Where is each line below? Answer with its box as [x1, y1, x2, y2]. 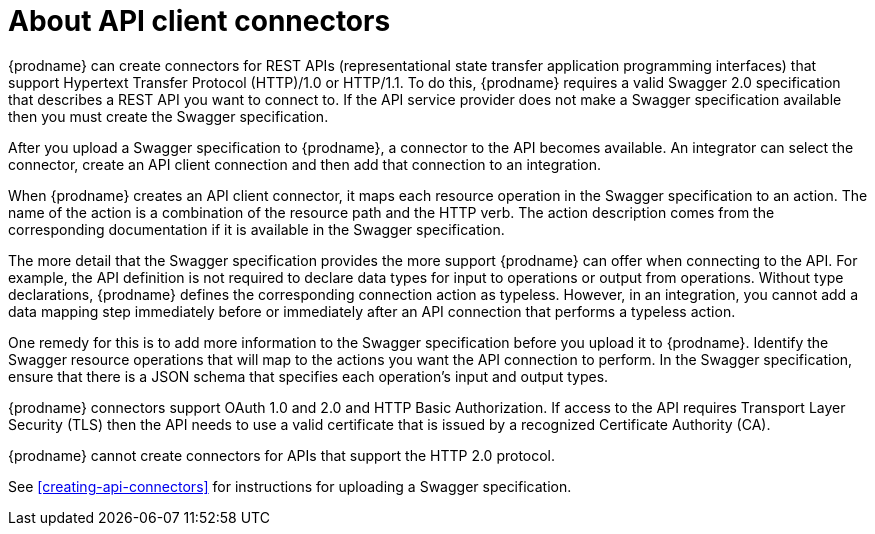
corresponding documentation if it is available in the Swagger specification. [8, 220, 505, 238]
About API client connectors [8, 4, 391, 38]
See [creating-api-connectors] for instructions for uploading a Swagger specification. [8, 477, 572, 495]
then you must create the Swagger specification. [8, 107, 329, 125]
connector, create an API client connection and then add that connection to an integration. [8, 155, 602, 173]
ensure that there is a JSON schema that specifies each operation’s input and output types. [8, 367, 609, 385]
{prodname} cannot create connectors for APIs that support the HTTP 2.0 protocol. [8, 446, 556, 464]
